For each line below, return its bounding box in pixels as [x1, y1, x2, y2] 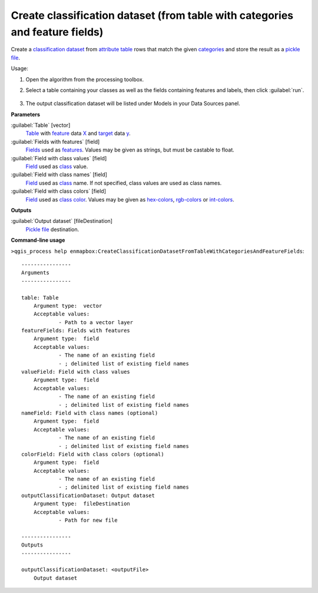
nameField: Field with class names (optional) [21, 410, 158, 416]
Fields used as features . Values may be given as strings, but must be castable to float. [25, 146, 235, 153]
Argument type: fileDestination [33, 500, 131, 507]
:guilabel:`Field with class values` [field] [11, 154, 107, 162]
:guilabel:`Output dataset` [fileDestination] [11, 218, 113, 225]
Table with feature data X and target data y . [25, 130, 131, 137]
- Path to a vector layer [58, 319, 134, 325]
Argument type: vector [33, 302, 102, 309]
